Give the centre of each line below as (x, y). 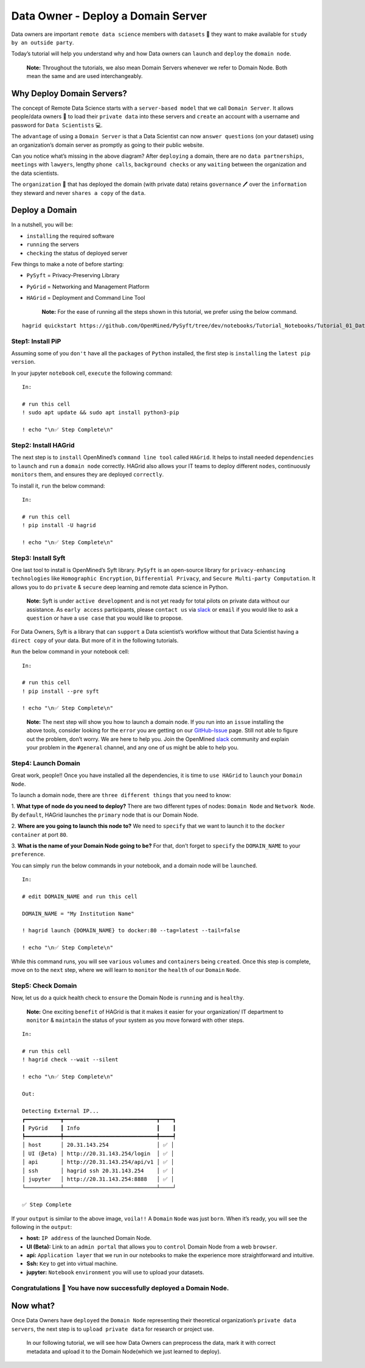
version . (23, 362)
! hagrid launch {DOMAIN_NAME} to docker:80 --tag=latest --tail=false (131, 930)
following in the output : (42, 1227)
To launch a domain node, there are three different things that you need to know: (121, 795)
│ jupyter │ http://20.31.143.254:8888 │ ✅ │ (98, 1179)
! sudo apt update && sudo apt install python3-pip (101, 413)
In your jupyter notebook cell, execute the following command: (92, 373)
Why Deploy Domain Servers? (69, 94)
